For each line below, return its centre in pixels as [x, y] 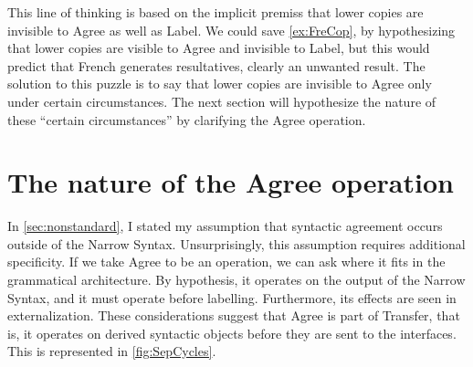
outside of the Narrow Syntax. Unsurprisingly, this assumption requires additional [236, 243]
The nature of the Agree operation [231, 182]
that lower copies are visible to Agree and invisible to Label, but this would [219, 48]
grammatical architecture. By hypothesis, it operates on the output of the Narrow [236, 280]
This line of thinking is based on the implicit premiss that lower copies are [215, 12]
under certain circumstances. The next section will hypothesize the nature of [222, 101]
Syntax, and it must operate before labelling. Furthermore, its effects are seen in [232, 297]
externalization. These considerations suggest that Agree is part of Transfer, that [234, 315]
